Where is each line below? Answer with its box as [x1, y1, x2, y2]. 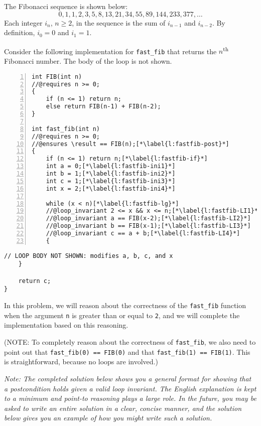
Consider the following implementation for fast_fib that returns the [4, 46, 217, 56]
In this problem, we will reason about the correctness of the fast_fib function [4, 300, 246, 311]
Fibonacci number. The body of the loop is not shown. [4, 56, 172, 66]
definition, [4, 27, 35, 38]
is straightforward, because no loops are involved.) [4, 356, 158, 367]
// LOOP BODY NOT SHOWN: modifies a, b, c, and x [4, 252, 173, 259]
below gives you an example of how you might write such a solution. [4, 412, 212, 423]
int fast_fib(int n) [32, 125, 100, 132]
